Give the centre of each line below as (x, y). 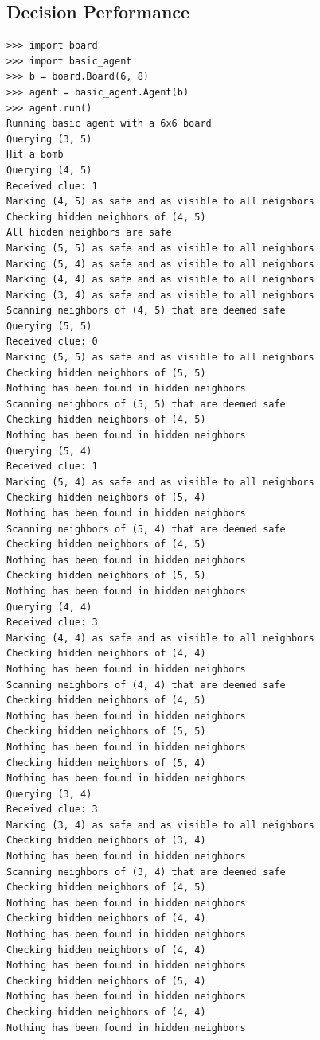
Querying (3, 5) (49, 139)
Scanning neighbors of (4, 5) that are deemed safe (146, 311)
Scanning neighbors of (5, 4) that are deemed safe (146, 529)
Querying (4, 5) (49, 170)
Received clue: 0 (52, 342)
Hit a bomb (35, 155)
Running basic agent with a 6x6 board (109, 124)
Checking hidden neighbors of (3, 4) (106, 841)
